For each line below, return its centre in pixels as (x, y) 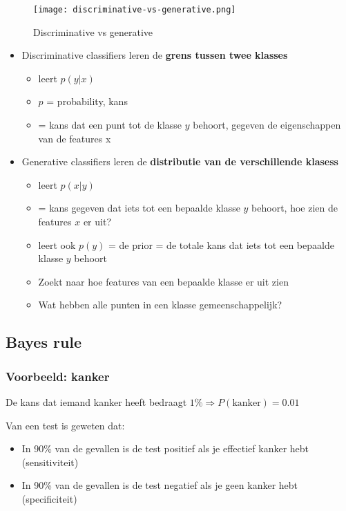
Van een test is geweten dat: (65, 425)
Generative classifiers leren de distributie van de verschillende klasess (180, 161)
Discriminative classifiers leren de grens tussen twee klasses (155, 55)
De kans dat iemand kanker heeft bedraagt (96, 401)
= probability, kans (87, 101)
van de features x (75, 138)
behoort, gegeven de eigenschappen (267, 125)
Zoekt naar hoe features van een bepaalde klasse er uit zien (163, 281)
